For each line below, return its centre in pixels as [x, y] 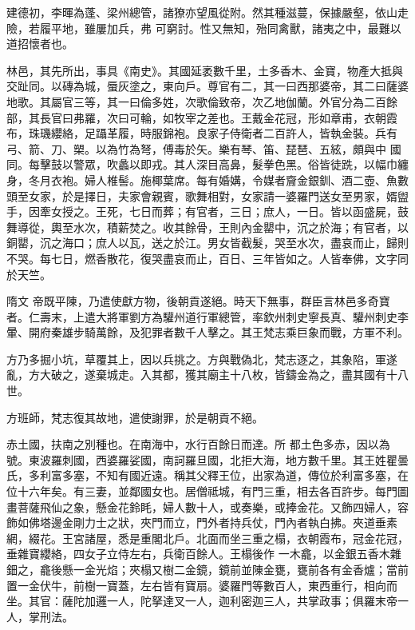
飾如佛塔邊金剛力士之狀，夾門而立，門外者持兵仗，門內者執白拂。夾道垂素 [202, 522]
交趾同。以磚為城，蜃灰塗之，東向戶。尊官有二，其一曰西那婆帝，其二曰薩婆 [207, 86]
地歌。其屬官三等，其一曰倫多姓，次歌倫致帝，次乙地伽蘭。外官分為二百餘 [202, 101]
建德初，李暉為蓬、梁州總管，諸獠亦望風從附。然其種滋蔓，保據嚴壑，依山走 [207, 12]
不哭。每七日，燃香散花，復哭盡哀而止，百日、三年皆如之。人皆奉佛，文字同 [207, 258]
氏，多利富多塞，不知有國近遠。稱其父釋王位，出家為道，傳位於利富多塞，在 [207, 475]
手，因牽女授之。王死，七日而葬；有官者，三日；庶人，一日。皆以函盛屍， [202, 211]
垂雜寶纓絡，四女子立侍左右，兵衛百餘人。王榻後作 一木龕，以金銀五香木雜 [204, 554]
